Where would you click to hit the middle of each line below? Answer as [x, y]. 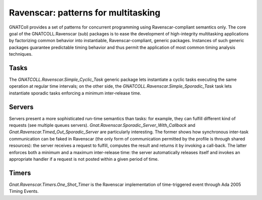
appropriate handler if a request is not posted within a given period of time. [84, 159]
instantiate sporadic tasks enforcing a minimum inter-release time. [75, 93]
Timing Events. [24, 191]
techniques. [21, 54]
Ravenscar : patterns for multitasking [85, 13]
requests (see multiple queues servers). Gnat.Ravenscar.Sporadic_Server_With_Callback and [102, 125]
